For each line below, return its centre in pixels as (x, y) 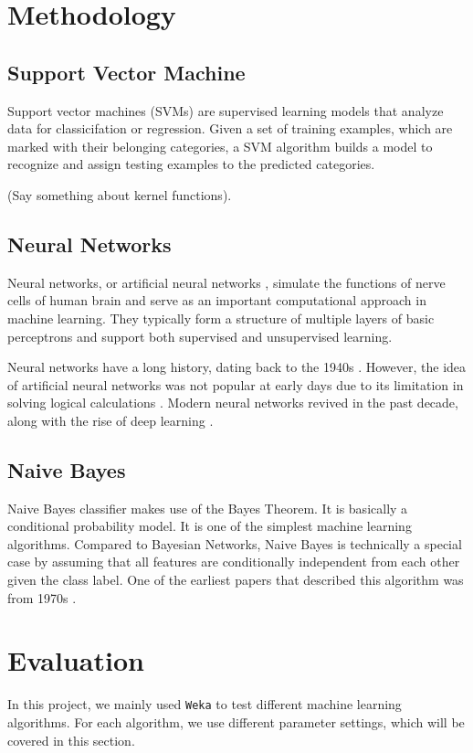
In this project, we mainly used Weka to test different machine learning (205, 704)
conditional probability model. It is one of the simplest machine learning (210, 526)
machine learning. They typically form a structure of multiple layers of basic (221, 318)
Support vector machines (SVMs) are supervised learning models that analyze (226, 110)
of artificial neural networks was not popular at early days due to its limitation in (236, 384)
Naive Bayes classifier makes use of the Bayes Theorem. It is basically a (208, 508)
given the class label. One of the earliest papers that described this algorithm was (236, 580)
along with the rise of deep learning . (110, 420)
